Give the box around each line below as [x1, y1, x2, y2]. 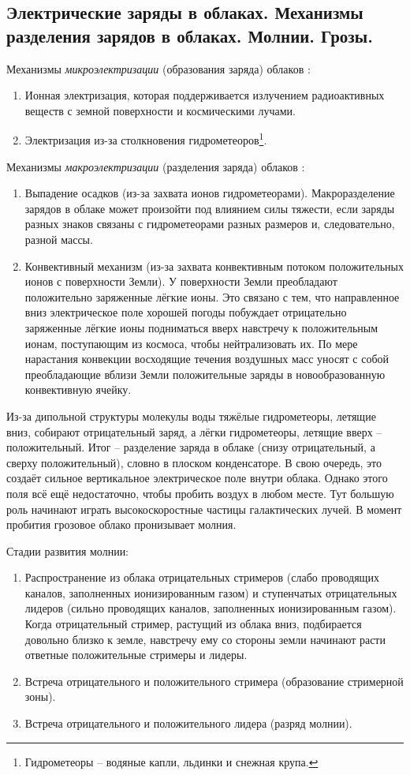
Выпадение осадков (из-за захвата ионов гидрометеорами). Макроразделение [24, 185, 395, 201]
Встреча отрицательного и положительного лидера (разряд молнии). [24, 715, 352, 732]
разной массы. [24, 231, 93, 247]
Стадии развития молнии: [6, 542, 129, 559]
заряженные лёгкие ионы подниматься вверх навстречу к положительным [24, 319, 378, 335]
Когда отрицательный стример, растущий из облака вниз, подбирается [24, 616, 362, 632]
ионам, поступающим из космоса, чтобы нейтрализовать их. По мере [24, 335, 358, 351]
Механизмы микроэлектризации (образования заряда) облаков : [6, 60, 311, 77]
